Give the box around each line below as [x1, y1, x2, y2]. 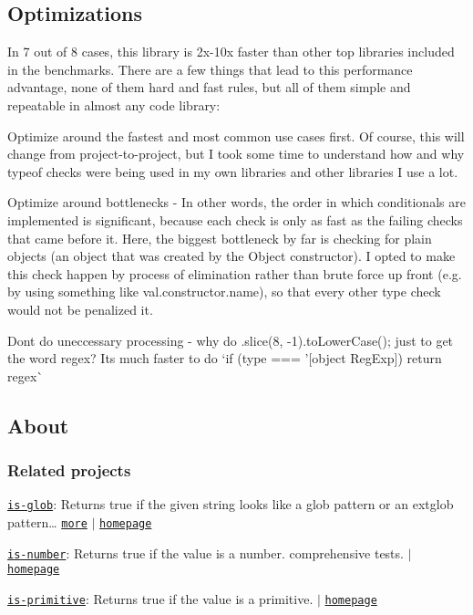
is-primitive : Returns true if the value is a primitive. [7, 589, 314, 608]
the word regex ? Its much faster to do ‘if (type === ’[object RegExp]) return [7, 349, 442, 368]
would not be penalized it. [7, 299, 153, 318]
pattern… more [7, 512, 87, 531]
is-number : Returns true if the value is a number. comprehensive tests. [7, 543, 404, 562]
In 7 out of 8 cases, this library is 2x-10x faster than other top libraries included [7, 42, 455, 61]
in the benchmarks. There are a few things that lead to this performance [7, 59, 413, 78]
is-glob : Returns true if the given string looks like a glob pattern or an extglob [7, 495, 454, 514]
